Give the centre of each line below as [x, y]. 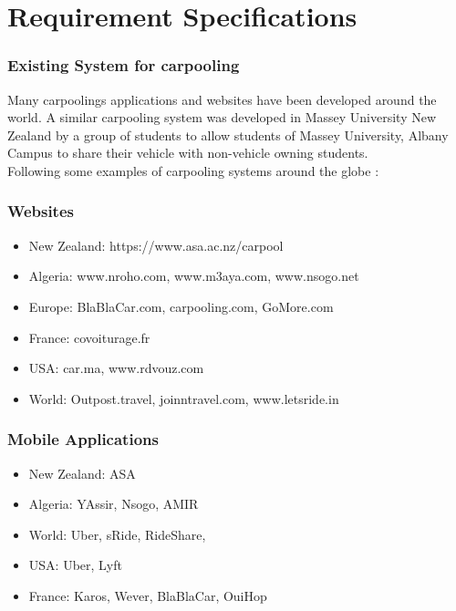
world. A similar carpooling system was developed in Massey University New [222, 117]
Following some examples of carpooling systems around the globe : [193, 170]
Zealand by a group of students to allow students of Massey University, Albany [228, 135]
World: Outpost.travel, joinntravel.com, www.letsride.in [184, 398]
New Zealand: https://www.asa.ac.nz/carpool [156, 245]
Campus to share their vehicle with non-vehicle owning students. [188, 153]
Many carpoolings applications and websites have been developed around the [222, 99]
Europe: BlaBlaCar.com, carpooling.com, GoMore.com [181, 306]
